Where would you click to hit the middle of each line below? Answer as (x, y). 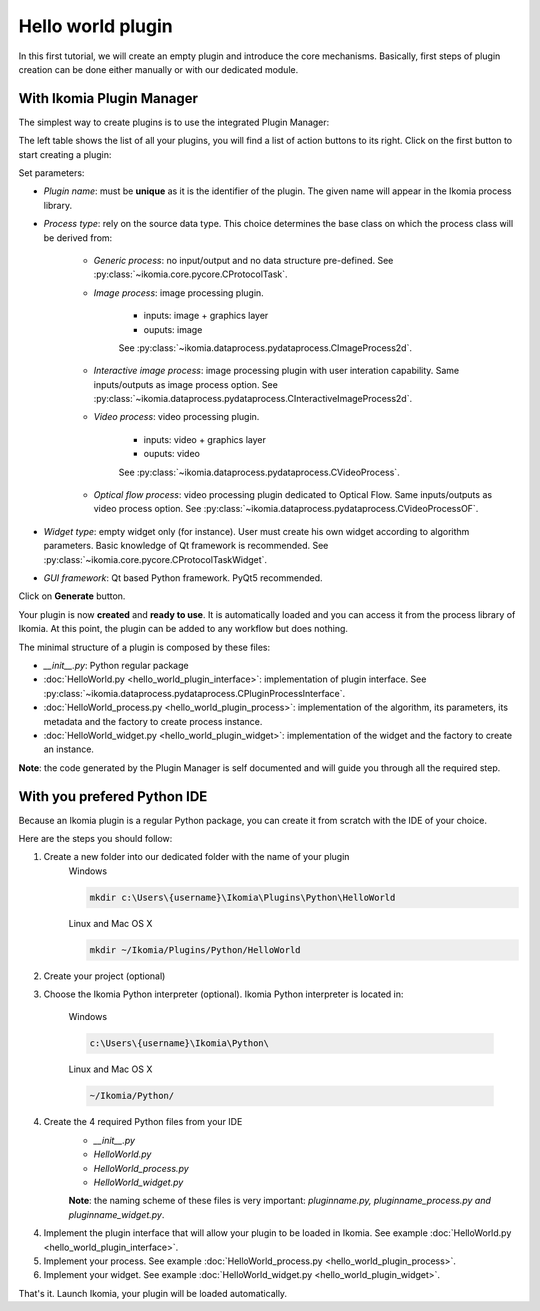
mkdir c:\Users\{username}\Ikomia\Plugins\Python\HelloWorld (242, 897)
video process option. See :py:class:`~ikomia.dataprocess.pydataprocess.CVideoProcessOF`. (286, 509)
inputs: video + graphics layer (205, 439)
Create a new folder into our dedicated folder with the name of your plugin (196, 857)
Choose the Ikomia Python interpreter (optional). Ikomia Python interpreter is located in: (223, 994)
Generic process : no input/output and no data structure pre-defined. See (243, 260)
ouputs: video (171, 454)
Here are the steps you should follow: (95, 838)
